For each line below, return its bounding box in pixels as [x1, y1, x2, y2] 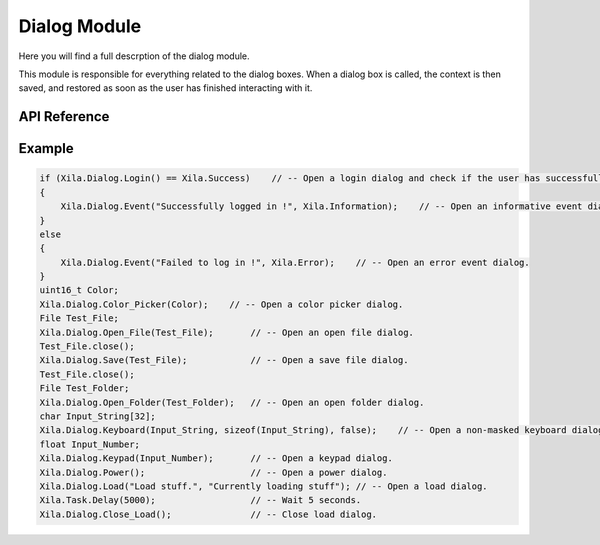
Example [18, 140, 74, 157]
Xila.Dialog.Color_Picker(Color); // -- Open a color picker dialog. [39, 298, 404, 310]
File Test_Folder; [39, 383, 130, 394]
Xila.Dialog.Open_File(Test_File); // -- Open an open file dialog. [39, 326, 415, 338]
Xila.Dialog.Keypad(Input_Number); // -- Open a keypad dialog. [39, 453, 394, 464]
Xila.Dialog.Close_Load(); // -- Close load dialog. [39, 508, 378, 520]
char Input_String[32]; [39, 410, 157, 422]
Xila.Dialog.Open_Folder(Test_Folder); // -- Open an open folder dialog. [39, 396, 425, 408]
